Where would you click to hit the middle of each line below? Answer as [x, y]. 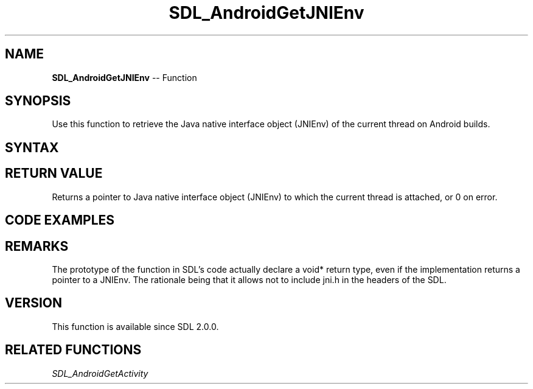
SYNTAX [32, 147]
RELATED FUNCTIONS [73, 350]
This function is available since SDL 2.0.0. [135, 326]
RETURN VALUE [54, 173]
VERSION [34, 303]
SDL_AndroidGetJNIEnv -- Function [124, 77]
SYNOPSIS [38, 101]
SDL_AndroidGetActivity [100, 373]
